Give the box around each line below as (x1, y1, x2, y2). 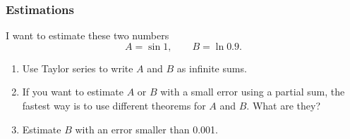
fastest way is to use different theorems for (22, 98, 206, 112)
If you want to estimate (22, 84, 123, 99)
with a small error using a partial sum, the (160, 84, 345, 99)
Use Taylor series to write (22, 60, 133, 75)
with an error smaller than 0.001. (75, 121, 218, 136)
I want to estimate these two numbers (6, 28, 169, 43)
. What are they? (246, 98, 321, 112)
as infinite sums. (176, 60, 247, 75)
